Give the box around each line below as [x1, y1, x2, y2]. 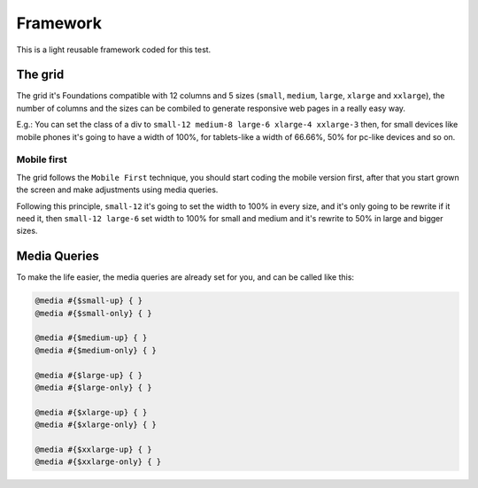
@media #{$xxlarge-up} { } [35, 444, 152, 454]
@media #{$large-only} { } [35, 382, 152, 392]
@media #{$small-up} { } [35, 296, 143, 306]
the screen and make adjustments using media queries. [16, 184, 219, 195]
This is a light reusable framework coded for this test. [16, 44, 212, 55]
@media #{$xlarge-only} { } [35, 420, 157, 430]
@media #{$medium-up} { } [35, 333, 148, 343]
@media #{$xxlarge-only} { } [35, 457, 162, 467]
